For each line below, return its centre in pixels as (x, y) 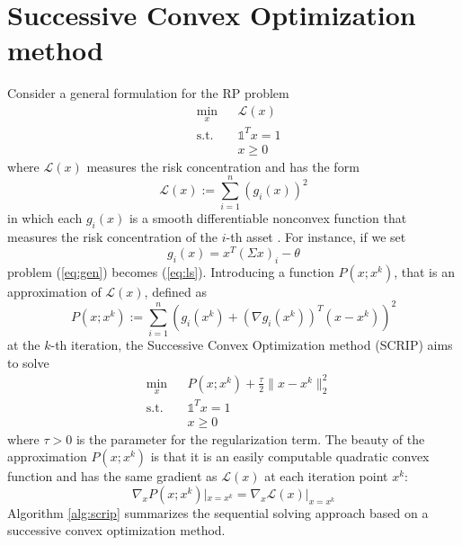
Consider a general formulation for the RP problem (148, 93)
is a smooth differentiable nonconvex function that (268, 218)
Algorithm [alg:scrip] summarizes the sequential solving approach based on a (218, 512)
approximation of (54, 291)
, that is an (424, 271)
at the (24, 345)
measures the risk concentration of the (113, 237)
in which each (45, 218)
